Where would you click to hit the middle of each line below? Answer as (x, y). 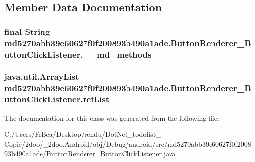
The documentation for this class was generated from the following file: (112, 117)
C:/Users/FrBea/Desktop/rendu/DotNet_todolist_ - (85, 134)
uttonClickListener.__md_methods (78, 54)
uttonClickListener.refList (57, 99)
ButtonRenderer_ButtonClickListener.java (111, 153)
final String (27, 31)
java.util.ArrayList (42, 77)
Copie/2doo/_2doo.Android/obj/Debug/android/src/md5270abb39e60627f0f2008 (128, 144)
